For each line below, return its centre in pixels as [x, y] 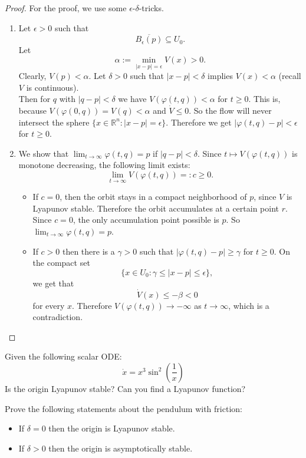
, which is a [249, 305]
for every [49, 305]
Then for [34, 99]
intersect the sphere [54, 122]
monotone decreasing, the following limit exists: [104, 165]
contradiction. [58, 317]
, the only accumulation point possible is [146, 220]
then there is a [88, 251]
